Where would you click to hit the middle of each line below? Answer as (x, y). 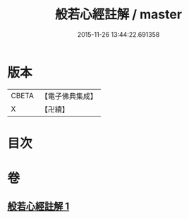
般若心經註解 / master (118, 14)
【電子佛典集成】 (69, 96)
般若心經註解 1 (38, 207)
